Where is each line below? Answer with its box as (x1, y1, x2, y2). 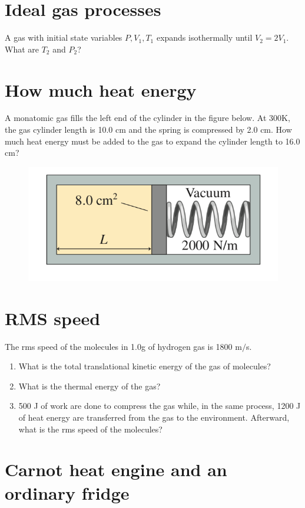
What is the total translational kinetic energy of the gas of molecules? (18, 360, 271, 372)
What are (5, 42, 39, 55)
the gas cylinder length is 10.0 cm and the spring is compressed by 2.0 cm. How (5, 123, 292, 136)
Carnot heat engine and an (5, 457, 227, 481)
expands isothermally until (156, 31, 253, 44)
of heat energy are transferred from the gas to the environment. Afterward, (18, 411, 290, 423)
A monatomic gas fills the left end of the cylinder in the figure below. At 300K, (5, 112, 290, 124)
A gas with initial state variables (5, 31, 122, 44)
